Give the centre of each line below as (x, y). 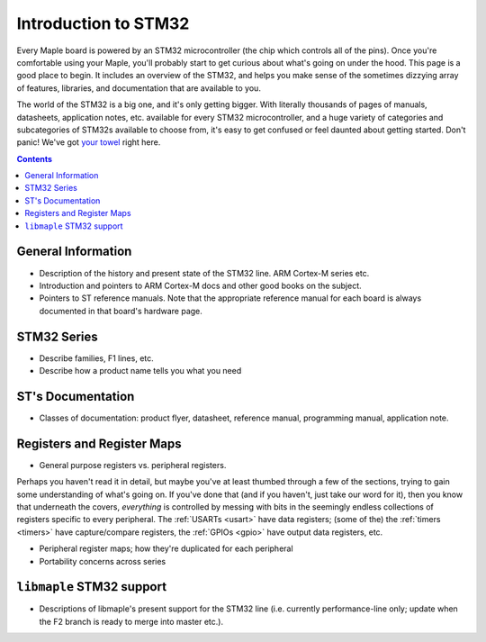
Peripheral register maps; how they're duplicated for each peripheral (166, 548)
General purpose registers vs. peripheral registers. (133, 465)
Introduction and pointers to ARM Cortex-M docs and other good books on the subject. (200, 285)
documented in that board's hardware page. (121, 311)
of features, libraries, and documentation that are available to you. (139, 88)
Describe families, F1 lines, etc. (97, 358)
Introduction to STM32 (103, 23)
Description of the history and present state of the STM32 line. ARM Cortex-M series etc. (204, 273)
